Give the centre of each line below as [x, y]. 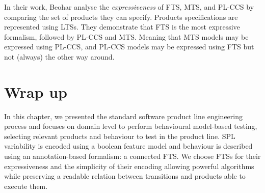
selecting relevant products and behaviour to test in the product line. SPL [120, 136]
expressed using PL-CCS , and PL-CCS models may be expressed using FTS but [129, 47]
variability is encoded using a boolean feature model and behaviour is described [128, 146]
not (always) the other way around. [59, 56]
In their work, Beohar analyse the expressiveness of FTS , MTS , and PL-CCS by [129, 7]
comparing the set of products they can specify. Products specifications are [121, 17]
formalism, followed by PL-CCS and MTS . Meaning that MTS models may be [126, 36]
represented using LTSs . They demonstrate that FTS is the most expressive [122, 27]
